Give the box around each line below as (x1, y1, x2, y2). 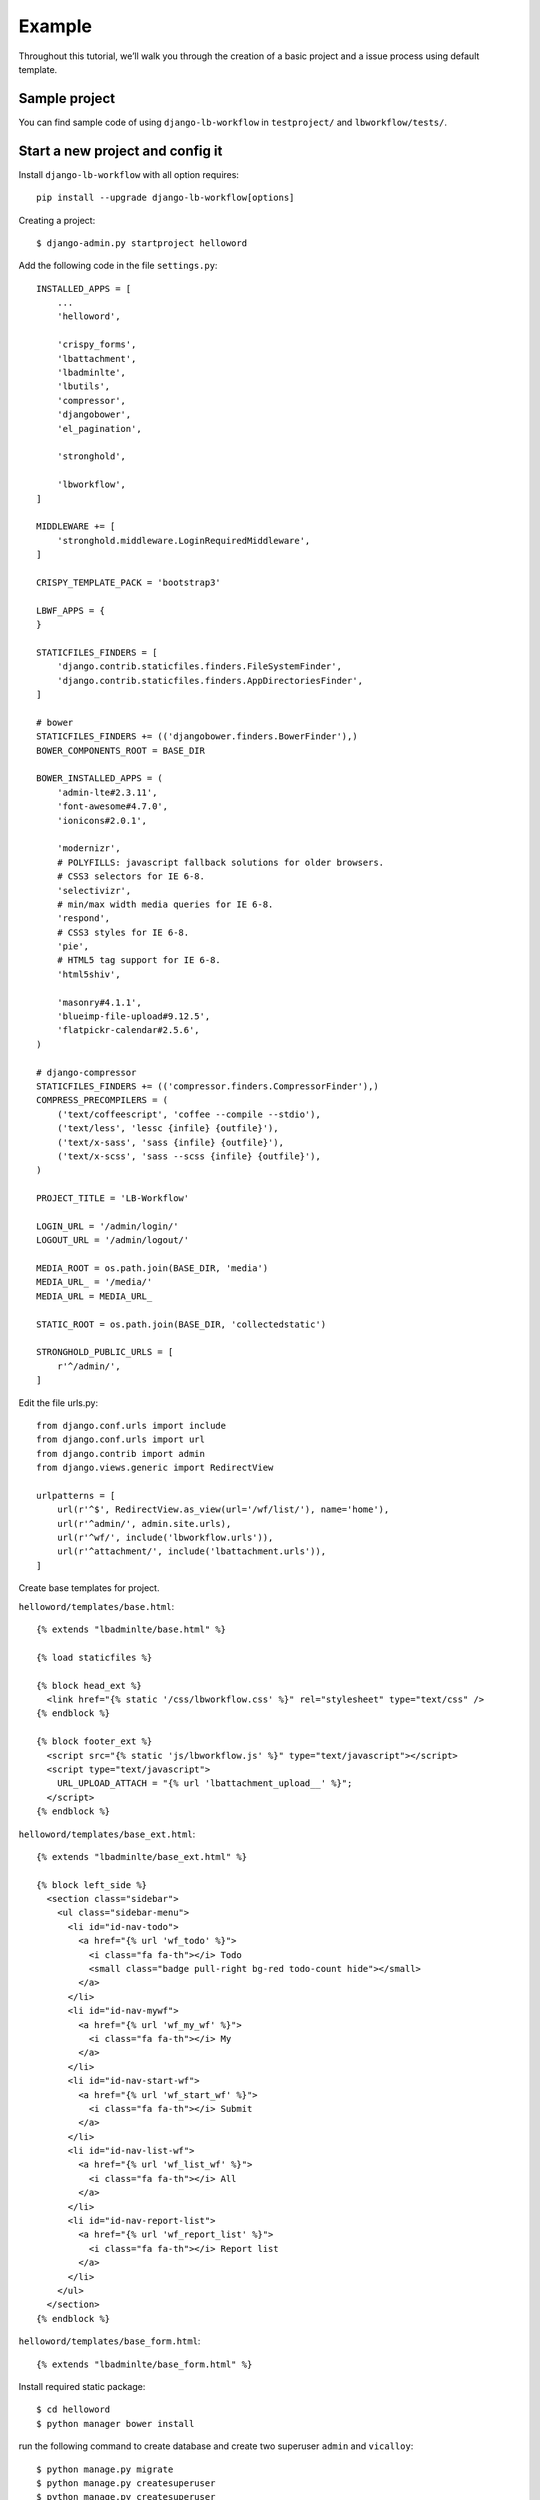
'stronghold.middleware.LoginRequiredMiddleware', (56, 535, 311, 546)
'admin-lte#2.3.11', (56, 786, 158, 798)
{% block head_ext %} (36, 1680, 142, 1691)
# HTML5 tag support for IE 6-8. (56, 955, 222, 966)
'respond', (56, 913, 111, 924)
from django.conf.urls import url (36, 1434, 205, 1445)
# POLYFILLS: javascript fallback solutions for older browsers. (56, 856, 385, 868)
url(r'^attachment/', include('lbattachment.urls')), (56, 1546, 327, 1557)
